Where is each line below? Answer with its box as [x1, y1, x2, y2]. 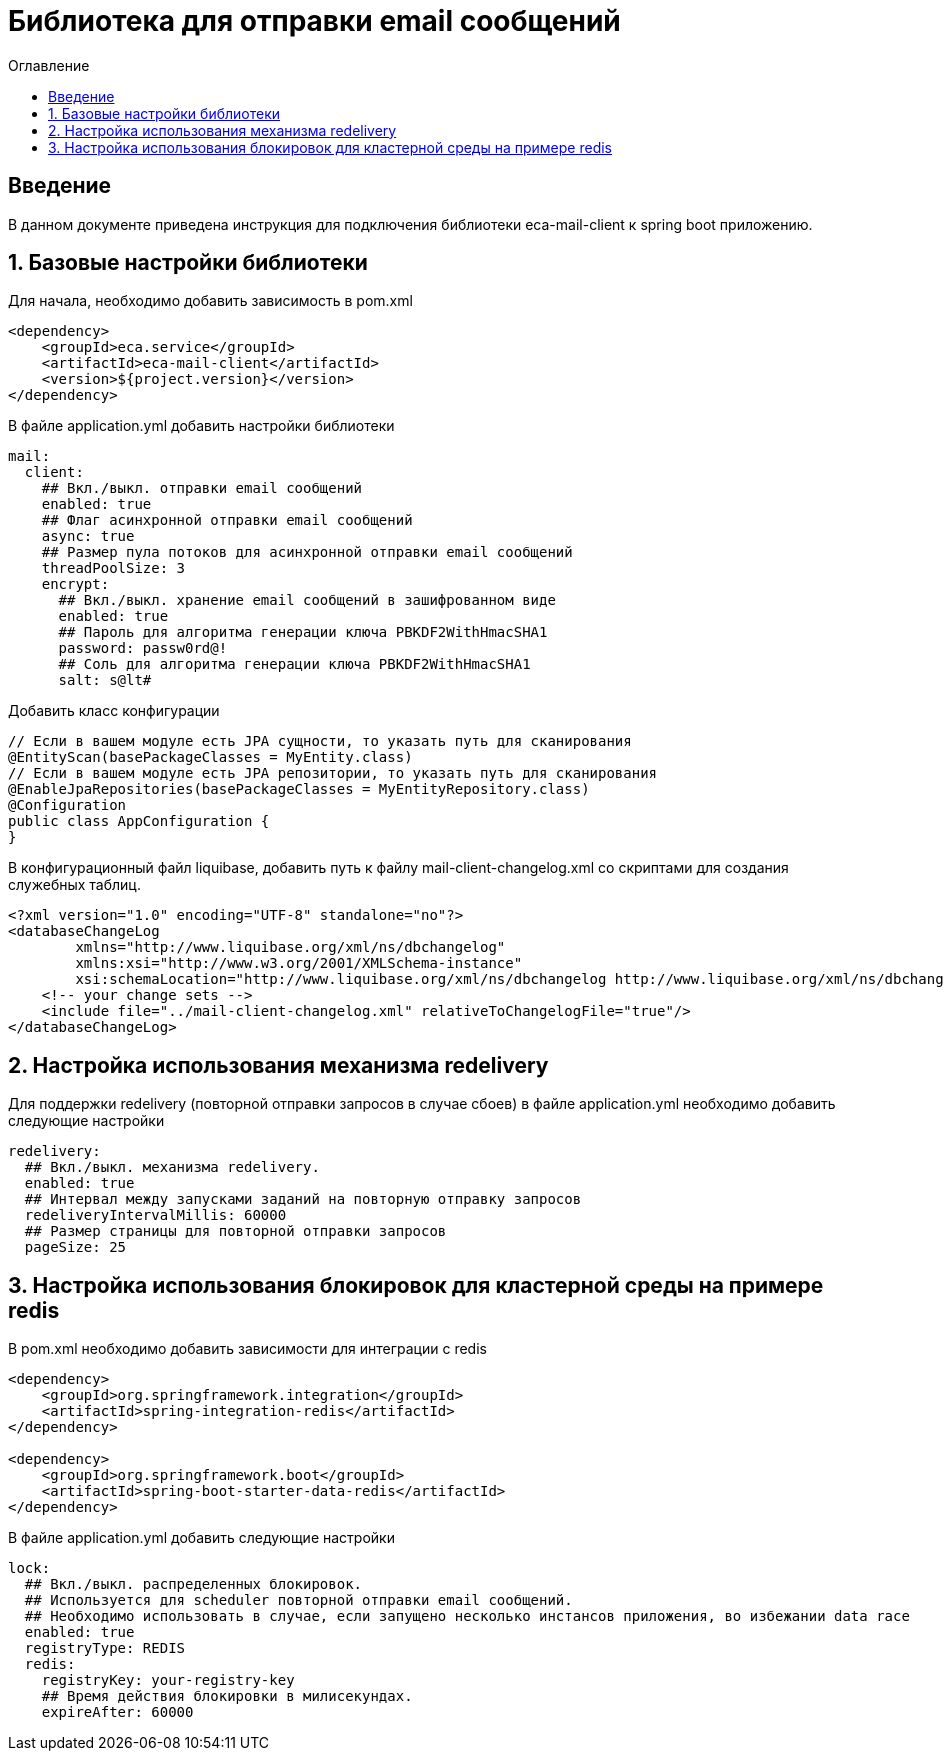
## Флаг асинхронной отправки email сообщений [41, 512, 413, 529]
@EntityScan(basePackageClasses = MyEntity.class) [8, 749, 413, 766]
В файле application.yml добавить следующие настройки [8, 1529, 395, 1547]
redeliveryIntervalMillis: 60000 [24, 1207, 287, 1224]
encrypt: [41, 576, 110, 593]
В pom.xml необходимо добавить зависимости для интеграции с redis [8, 1340, 487, 1358]
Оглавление [8, 56, 90, 74]
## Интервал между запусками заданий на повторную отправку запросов [24, 1191, 582, 1208]
